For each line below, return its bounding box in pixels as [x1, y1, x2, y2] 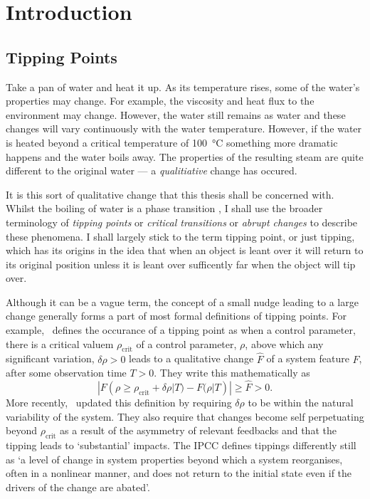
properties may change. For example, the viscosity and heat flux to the [6, 93, 314, 108]
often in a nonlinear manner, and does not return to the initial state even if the [6, 466, 352, 480]
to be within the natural [248, 395, 354, 410]
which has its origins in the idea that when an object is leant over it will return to [6, 243, 364, 258]
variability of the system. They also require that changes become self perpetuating [6, 409, 364, 424]
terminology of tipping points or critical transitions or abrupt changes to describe [6, 214, 358, 229]
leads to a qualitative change [129, 351, 254, 366]
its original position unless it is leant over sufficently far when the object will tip [6, 256, 356, 271]
